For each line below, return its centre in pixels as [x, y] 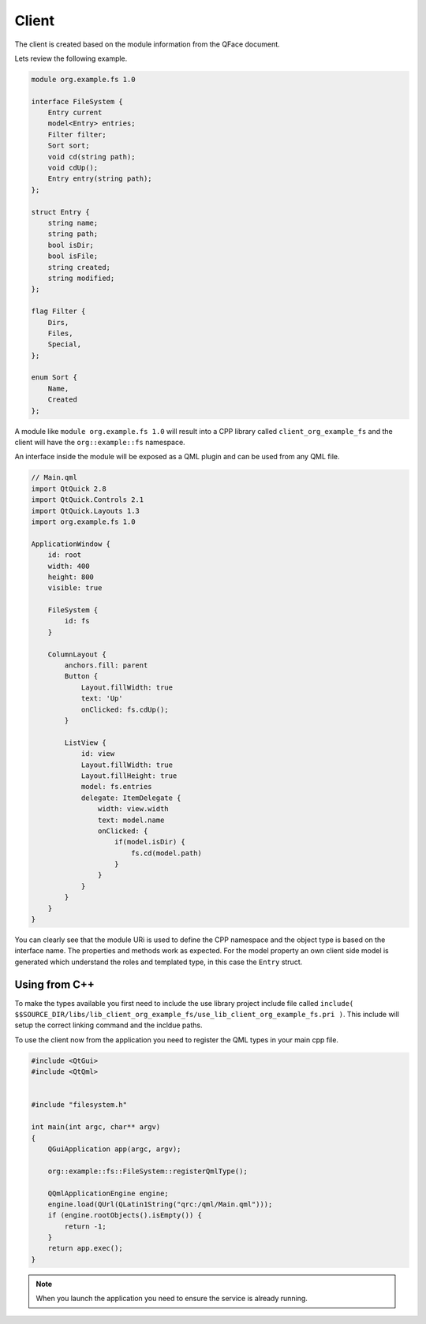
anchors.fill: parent [106, 666]
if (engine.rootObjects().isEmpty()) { [125, 1216]
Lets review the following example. [71, 58]
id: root [65, 555]
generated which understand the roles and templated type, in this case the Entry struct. [159, 962]
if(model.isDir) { [150, 842]
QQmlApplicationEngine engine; [108, 1193]
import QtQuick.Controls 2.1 [88, 500]
